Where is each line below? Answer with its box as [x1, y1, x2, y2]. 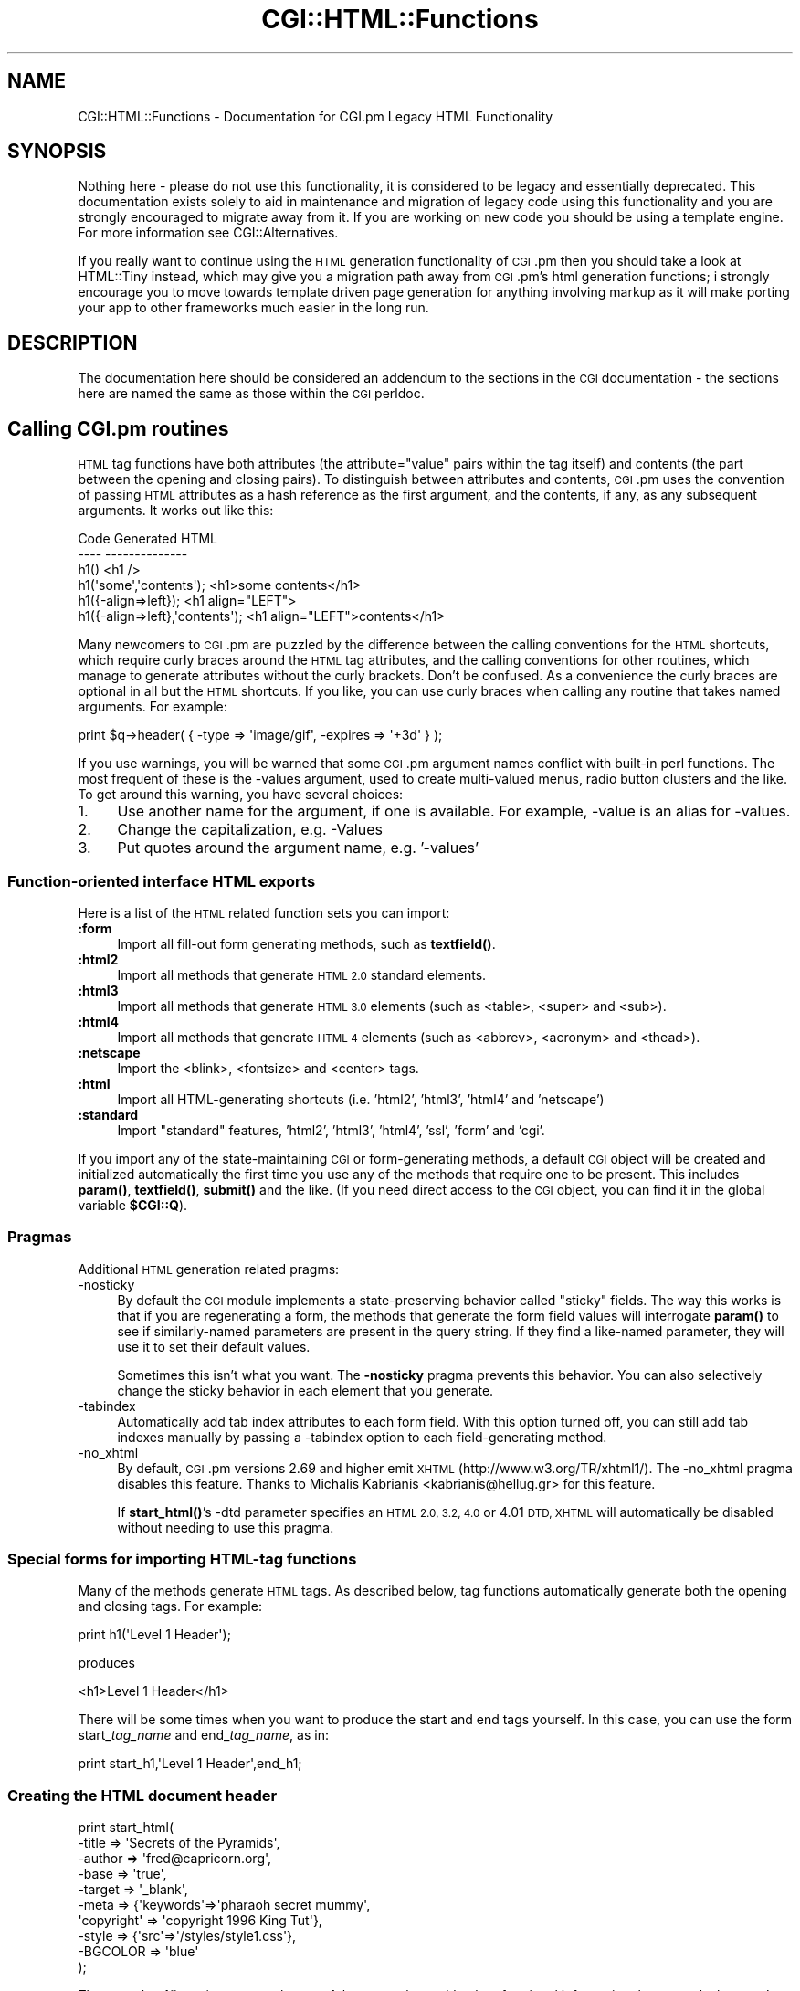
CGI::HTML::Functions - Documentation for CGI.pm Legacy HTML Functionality [78, 108, 553, 124]
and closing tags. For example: [78, 1598, 262, 1615]
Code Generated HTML [78, 531, 217, 547]
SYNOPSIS [7, 140, 107, 163]
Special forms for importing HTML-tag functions [7, 1550, 357, 1568]
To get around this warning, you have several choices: [78, 786, 404, 803]
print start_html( [78, 1819, 174, 1836]
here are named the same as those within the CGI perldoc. [78, 385, 425, 402]
